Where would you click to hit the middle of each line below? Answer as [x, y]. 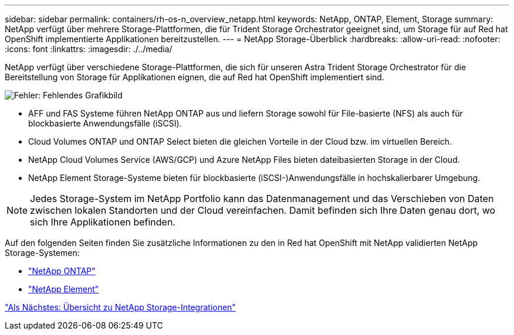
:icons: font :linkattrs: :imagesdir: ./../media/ [89, 49]
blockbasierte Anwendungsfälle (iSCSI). [105, 123]
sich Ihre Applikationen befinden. [103, 222]
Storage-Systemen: [42, 253]
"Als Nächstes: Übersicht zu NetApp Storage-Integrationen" [120, 307]
